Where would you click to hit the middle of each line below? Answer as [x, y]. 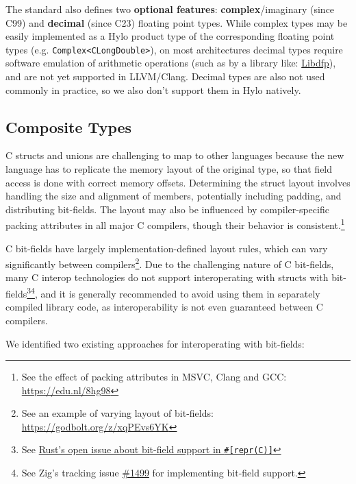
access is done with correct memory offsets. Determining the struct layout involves [178, 182]
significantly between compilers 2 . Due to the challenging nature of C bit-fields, [170, 263]
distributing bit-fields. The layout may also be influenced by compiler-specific [167, 209]
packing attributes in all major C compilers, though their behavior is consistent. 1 [175, 224]
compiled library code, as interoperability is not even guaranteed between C [164, 307]
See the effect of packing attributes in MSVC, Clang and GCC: [154, 377]
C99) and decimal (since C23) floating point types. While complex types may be [177, 22]
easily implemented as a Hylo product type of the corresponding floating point [170, 36]
